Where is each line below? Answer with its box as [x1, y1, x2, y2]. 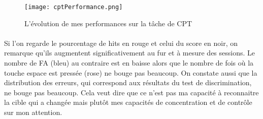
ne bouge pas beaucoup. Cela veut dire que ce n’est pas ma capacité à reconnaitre [4, 87, 259, 97]
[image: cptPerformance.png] [24, 4, 123, 11]
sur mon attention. [4, 107, 62, 117]
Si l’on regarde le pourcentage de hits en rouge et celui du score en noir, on [4, 37, 238, 48]
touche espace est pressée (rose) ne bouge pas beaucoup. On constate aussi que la [4, 67, 257, 78]
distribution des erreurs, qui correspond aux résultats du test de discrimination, [4, 77, 252, 88]
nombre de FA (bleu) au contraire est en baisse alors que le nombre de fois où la [4, 57, 254, 68]
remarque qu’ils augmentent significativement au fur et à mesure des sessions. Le [4, 47, 255, 58]
